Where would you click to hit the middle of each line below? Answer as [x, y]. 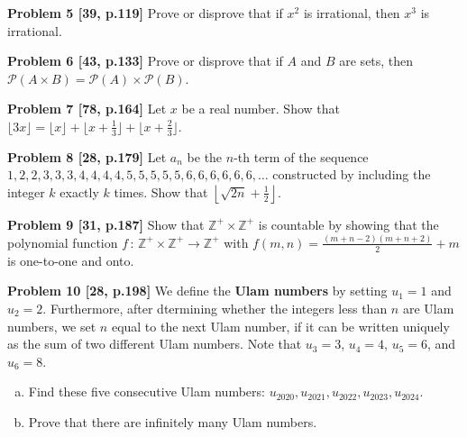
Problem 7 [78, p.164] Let [87, 109]
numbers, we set [52, 326]
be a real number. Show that [261, 109]
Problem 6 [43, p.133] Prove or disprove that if [145, 61]
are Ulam [428, 308]
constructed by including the [352, 174]
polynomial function [63, 242]
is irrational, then [352, 13]
